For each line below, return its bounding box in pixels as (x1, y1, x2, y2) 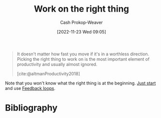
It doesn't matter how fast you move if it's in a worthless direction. (16, 51, 149, 57)
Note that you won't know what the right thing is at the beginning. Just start (5, 80, 156, 86)
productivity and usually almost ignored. (16, 61, 97, 67)
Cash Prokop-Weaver (60, 19, 103, 25)
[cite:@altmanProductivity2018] (16, 70, 80, 76)
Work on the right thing (33, 3, 129, 15)
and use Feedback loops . (5, 85, 56, 91)
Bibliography (5, 102, 58, 114)
